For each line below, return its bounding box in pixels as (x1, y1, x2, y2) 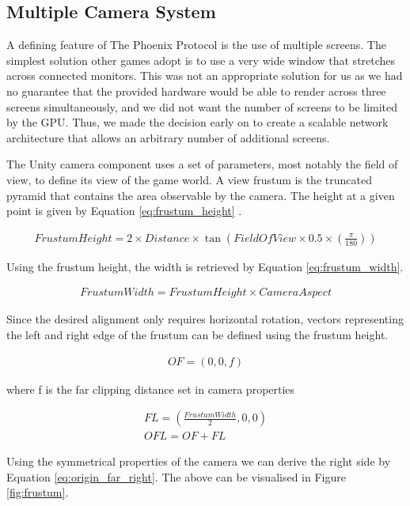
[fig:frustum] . (6, 484, 69, 500)
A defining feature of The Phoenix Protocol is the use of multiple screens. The (6, 36, 386, 53)
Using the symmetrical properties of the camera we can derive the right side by (6, 453, 391, 470)
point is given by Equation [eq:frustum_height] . (6, 202, 242, 219)
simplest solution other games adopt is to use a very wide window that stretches (6, 51, 396, 68)
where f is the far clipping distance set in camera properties (6, 380, 295, 397)
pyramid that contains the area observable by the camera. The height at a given (6, 187, 395, 203)
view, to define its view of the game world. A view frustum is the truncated (6, 171, 372, 187)
